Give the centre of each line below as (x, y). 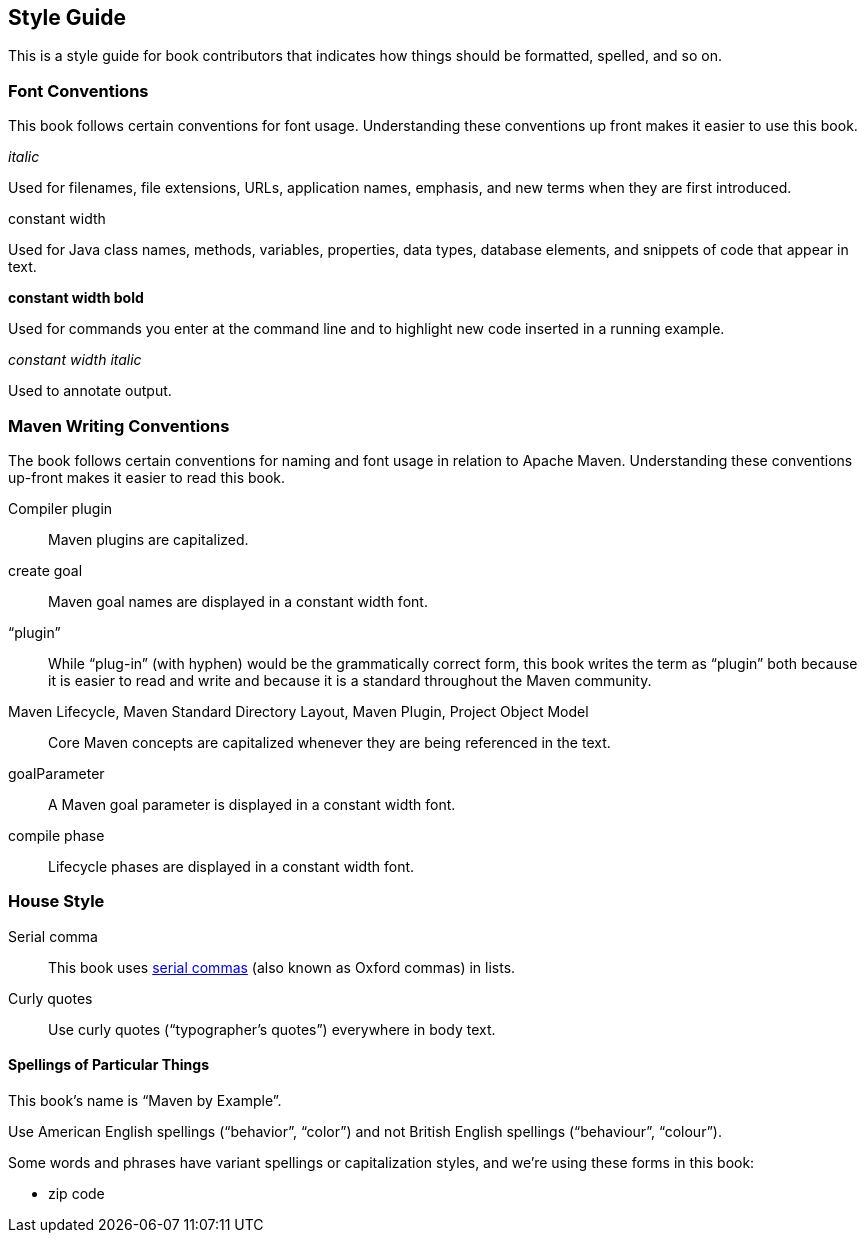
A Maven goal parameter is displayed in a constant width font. (252, 804)
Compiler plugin (60, 508)
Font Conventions (78, 90)
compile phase (56, 835)
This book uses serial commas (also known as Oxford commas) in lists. (282, 967)
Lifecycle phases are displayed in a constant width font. (231, 866)
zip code (76, 1193)
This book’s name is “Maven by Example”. (145, 1100)
